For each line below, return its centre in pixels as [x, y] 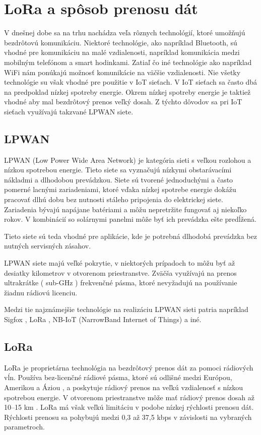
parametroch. [24, 427]
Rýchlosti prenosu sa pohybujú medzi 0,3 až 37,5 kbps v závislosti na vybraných [128, 417]
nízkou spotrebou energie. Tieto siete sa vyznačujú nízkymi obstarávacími [118, 170]
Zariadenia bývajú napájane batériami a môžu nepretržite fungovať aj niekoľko [125, 209]
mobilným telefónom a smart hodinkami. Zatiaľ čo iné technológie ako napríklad [128, 62]
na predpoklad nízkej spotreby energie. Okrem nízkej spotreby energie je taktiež [127, 91]
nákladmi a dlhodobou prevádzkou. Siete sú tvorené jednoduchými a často [119, 179]
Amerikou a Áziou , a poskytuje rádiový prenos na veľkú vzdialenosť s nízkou [124, 387]
